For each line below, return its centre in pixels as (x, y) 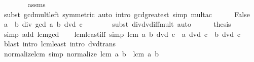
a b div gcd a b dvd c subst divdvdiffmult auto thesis (117, 24)
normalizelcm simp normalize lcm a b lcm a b (81, 53)
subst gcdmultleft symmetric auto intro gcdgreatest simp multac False (127, 14)
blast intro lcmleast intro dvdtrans (60, 44)
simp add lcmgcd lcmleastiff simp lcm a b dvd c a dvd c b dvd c (122, 34)
